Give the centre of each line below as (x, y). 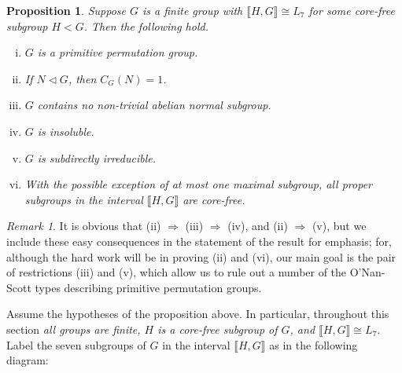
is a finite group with (192, 10)
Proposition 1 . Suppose (66, 10)
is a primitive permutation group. (118, 52)
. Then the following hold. (146, 26)
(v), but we (339, 226)
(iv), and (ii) (258, 226)
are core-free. (214, 199)
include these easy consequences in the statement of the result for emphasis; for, (199, 241)
